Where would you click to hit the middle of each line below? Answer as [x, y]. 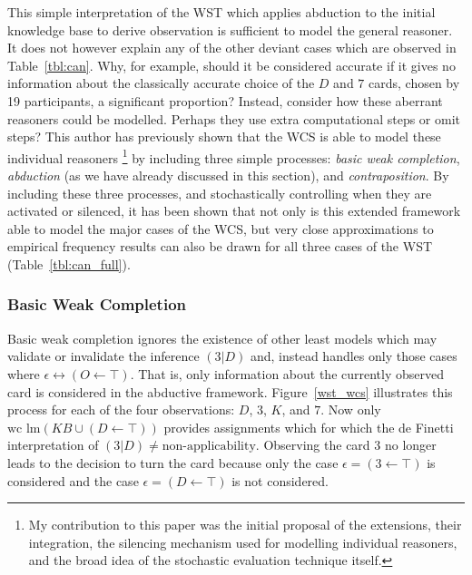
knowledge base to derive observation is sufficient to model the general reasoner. [230, 29]
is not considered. [280, 480]
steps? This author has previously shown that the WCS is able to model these [224, 136]
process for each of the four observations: [121, 409]
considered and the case [73, 480]
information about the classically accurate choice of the [161, 83]
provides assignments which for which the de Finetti [309, 427]
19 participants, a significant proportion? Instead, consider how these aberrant [225, 100]
